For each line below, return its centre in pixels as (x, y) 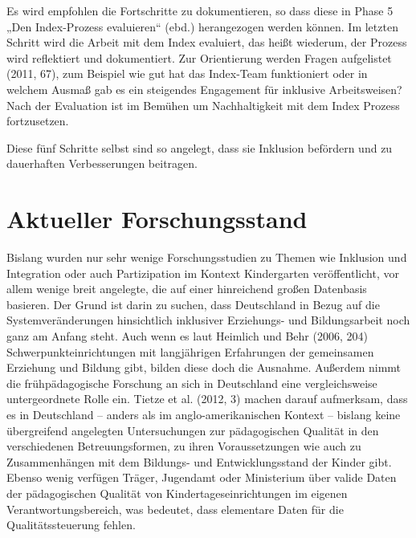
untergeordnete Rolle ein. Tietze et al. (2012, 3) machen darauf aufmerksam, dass (207, 399)
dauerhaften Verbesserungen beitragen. (102, 163)
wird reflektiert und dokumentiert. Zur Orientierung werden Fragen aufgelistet (199, 57)
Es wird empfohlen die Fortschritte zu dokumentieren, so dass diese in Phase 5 (200, 10)
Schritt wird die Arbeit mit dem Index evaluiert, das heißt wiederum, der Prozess (207, 42)
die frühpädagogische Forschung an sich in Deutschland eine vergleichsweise (192, 383)
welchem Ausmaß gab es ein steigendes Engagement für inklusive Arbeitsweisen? (204, 89)
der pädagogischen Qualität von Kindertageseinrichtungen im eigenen (177, 493)
